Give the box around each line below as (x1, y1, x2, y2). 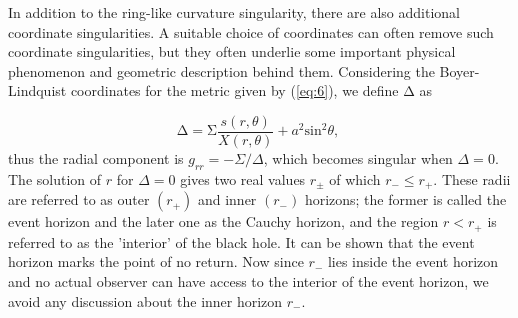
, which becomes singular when (263, 148, 453, 169)
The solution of (8, 168, 102, 189)
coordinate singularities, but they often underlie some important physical (8, 41, 456, 62)
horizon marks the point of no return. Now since (8, 251, 304, 272)
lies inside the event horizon (327, 251, 499, 272)
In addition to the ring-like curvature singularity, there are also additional (8, 2, 460, 22)
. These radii (433, 168, 511, 189)
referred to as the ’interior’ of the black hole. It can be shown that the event (8, 231, 475, 252)
